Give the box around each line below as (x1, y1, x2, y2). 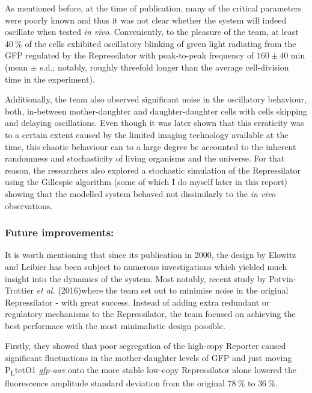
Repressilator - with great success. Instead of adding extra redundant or (5, 295, 270, 308)
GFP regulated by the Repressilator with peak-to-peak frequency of (5, 49, 254, 61)
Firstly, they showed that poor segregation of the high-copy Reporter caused (5, 339, 286, 352)
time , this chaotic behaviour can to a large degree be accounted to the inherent (5, 140, 296, 152)
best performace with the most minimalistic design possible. (5, 319, 225, 332)
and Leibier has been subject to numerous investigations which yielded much (5, 260, 287, 272)
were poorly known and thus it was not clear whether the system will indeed (5, 13, 287, 26)
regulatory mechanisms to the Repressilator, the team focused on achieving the (5, 307, 296, 320)
